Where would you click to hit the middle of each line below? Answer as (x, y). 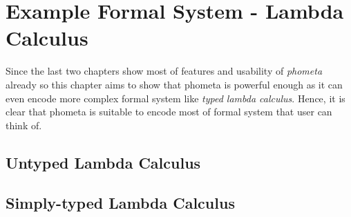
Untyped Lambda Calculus (103, 162)
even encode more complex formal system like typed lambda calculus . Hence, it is (175, 98)
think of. (24, 125)
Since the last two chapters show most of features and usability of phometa (164, 71)
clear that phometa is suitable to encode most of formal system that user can (169, 112)
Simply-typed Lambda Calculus (120, 203)
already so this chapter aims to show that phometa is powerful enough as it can (174, 84)
